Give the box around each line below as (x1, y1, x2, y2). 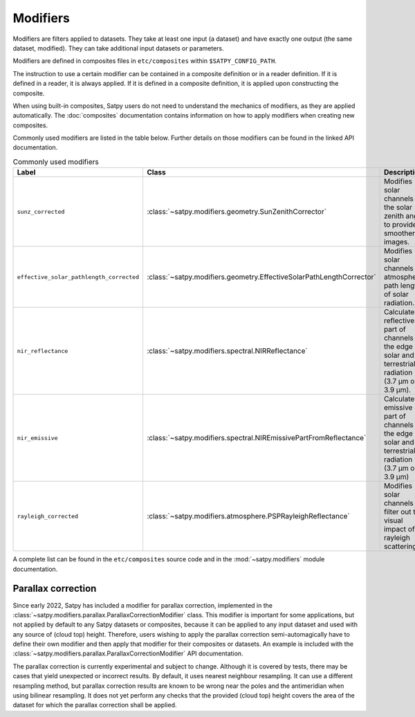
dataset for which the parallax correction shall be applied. (12, 701, 177, 709)
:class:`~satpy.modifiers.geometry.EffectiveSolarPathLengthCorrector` (146, 272, 376, 282)
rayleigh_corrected (17, 512, 79, 520)
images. (384, 237, 410, 247)
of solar (384, 289, 409, 299)
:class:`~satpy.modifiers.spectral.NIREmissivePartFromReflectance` (146, 433, 367, 443)
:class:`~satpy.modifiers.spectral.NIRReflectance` (146, 346, 308, 356)
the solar (384, 203, 413, 212)
